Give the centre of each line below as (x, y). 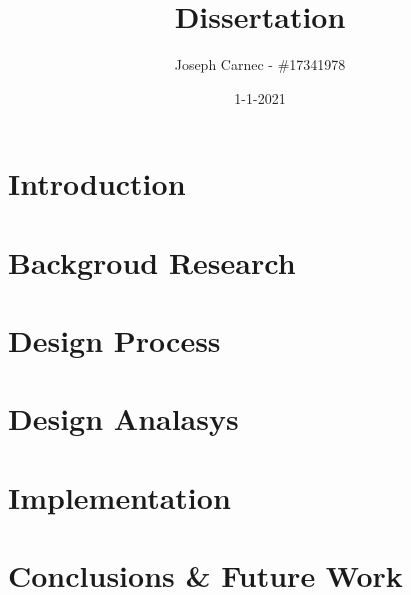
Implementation (119, 496)
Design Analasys (123, 418)
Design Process (114, 340)
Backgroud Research (152, 261)
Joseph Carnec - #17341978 (260, 64)
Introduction (97, 183)
